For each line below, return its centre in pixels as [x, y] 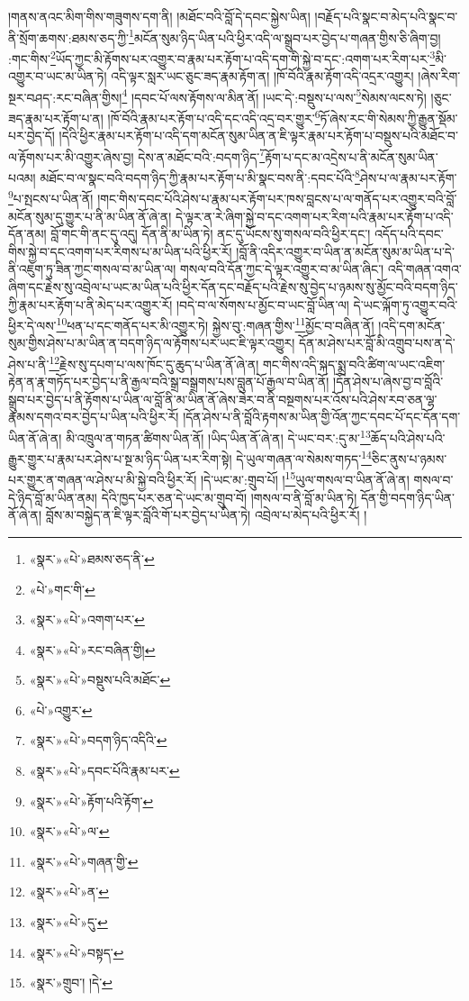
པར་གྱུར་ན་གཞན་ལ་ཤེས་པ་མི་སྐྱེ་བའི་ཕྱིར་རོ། [103, 480]
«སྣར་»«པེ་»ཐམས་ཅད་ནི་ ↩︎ [92, 558]
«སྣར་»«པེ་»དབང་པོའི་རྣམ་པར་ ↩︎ [104, 771]
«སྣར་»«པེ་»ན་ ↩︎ [69, 892]
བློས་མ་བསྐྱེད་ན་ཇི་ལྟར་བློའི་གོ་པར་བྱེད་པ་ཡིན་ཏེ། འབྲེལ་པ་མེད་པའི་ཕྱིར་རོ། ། [206, 515]
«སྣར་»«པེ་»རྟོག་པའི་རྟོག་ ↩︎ [91, 801]
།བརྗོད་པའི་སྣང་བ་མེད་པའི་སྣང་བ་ [386, 16]
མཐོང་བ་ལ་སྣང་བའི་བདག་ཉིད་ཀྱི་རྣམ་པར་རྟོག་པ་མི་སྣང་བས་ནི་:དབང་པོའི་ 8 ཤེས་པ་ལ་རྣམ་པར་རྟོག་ [248, 176]
